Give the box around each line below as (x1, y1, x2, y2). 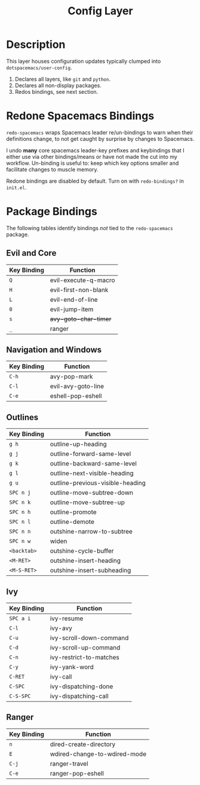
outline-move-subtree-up (50, 498, 125, 507)
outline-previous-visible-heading (50, 479, 146, 487)
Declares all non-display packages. (14, 82, 101, 89)
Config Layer (67, 4, 133, 18)
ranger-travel (50, 759, 88, 768)
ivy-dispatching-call (50, 692, 109, 700)
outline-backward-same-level (50, 459, 137, 468)
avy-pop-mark (50, 372, 94, 381)
